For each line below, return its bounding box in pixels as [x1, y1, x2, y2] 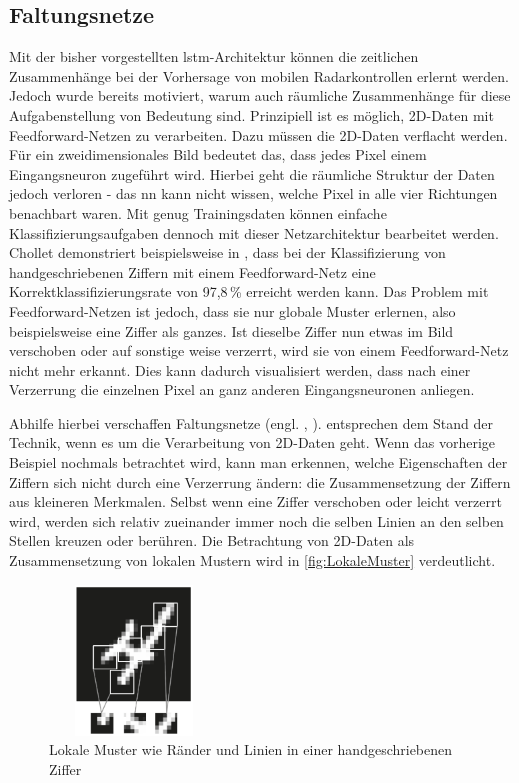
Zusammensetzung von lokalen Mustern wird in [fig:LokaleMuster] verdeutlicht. [9, 550, 496, 571]
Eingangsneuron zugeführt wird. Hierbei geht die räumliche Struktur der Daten [9, 163, 495, 184]
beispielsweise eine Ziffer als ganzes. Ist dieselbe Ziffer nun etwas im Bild [9, 320, 454, 341]
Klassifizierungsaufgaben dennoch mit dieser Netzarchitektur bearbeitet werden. [9, 222, 499, 243]
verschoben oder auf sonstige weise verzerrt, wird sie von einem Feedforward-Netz [9, 340, 509, 361]
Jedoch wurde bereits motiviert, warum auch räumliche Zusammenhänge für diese [9, 85, 511, 106]
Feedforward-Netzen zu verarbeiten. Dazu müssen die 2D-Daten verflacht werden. [9, 124, 508, 145]
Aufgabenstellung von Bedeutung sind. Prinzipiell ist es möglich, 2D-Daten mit [9, 104, 494, 125]
